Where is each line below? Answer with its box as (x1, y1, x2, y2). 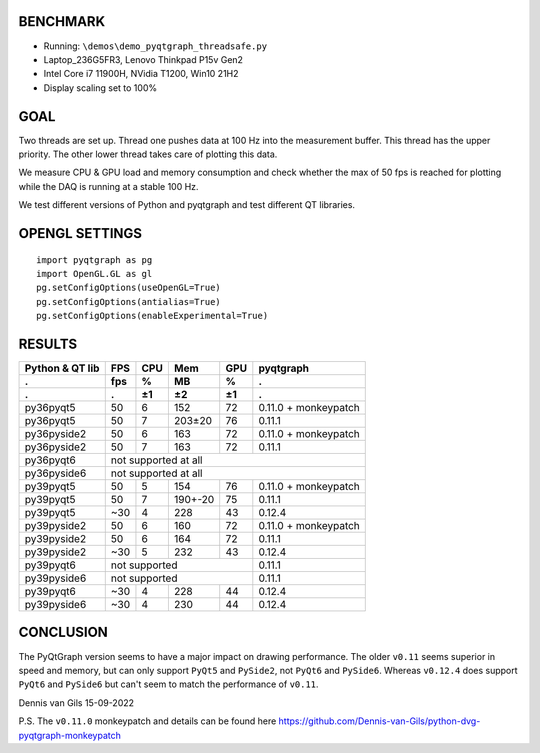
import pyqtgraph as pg (36, 254, 153, 265)
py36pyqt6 (24, 453, 77, 467)
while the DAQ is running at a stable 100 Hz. (18, 180, 199, 192)
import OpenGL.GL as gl (36, 268, 153, 279)
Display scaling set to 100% (43, 81, 158, 94)
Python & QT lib (24, 361, 100, 375)
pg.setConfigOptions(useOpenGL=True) (36, 282, 222, 294)
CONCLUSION (18, 624, 109, 641)
